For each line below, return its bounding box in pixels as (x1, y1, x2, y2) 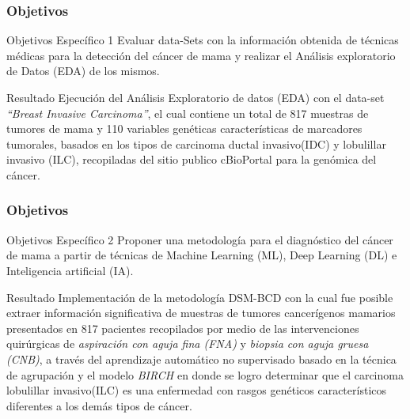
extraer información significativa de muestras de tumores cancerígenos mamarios (6, 304, 396, 321)
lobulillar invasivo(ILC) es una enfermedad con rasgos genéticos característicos (6, 382, 387, 398)
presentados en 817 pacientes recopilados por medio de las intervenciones (6, 319, 359, 336)
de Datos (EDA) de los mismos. (6, 62, 160, 79)
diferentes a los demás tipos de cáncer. (6, 397, 192, 413)
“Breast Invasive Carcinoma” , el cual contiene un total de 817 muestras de (6, 104, 369, 121)
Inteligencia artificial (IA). (6, 262, 134, 278)
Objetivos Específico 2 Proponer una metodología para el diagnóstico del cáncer (6, 231, 393, 247)
